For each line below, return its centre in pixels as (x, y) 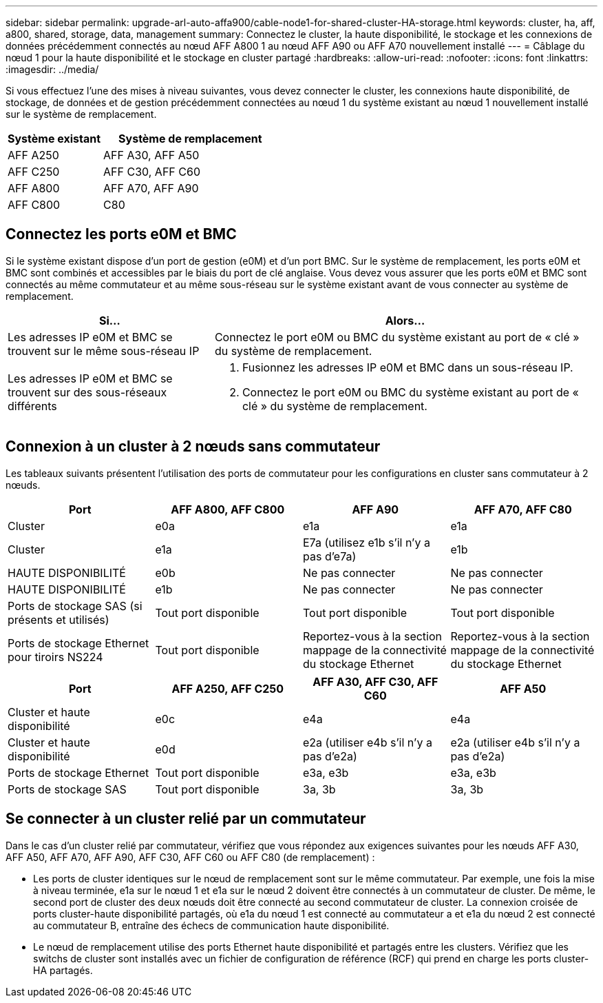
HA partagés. (63, 970)
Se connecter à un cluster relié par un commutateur (186, 819)
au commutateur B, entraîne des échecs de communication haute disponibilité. (211, 925)
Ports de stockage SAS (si (75, 606)
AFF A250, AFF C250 (228, 688)
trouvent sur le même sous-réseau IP (104, 351)
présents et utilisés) (59, 619)
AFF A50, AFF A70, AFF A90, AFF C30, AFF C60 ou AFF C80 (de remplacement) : (190, 857)
